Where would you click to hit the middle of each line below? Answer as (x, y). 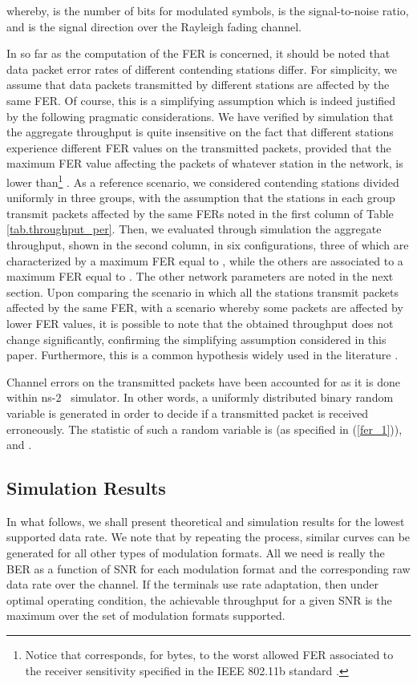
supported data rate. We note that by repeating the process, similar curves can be (208, 537)
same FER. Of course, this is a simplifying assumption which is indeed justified (201, 100)
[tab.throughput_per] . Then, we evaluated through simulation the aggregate (194, 229)
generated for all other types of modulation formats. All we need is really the (196, 553)
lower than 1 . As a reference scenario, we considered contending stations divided (203, 180)
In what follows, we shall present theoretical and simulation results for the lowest (206, 521)
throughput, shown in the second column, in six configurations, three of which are (208, 244)
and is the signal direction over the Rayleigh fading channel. (154, 26)
